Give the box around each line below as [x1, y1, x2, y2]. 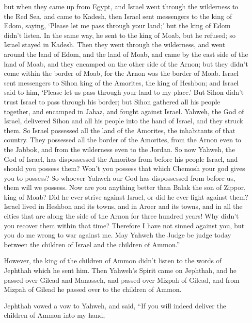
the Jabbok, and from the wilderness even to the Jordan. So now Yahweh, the [4, 144, 235, 154]
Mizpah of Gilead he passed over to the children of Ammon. [4, 284, 182, 294]
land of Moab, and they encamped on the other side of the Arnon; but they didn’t [4, 58, 248, 68]
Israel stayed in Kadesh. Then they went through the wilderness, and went [4, 39, 225, 50]
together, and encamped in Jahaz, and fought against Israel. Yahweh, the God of [4, 106, 244, 116]
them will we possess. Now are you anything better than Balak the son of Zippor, [4, 182, 246, 192]
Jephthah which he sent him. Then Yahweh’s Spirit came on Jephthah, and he [4, 265, 236, 275]
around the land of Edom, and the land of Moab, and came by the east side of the [4, 49, 248, 59]
